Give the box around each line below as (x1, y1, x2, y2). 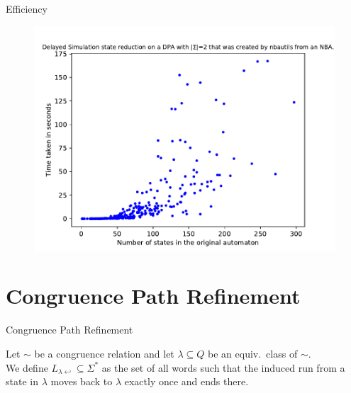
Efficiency (6, 1, 48, 16)
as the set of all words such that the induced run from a (101, 360, 345, 375)
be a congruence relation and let (34, 346, 174, 360)
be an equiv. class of (208, 346, 298, 360)
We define (6, 360, 48, 375)
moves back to (50, 374, 113, 389)
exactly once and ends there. (124, 374, 249, 389)
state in (6, 374, 38, 389)
